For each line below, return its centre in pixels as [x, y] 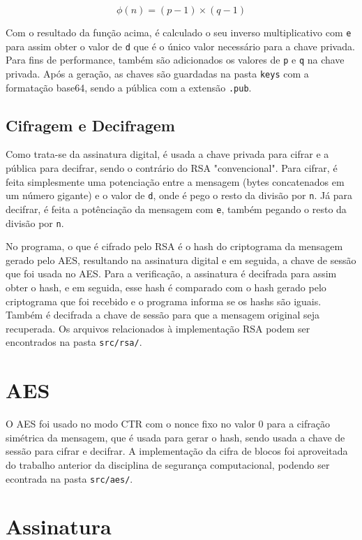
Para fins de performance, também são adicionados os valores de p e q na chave [175, 60]
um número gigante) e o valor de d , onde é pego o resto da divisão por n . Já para [179, 195]
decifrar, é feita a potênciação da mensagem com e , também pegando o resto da [176, 209]
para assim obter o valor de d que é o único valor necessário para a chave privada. [180, 46]
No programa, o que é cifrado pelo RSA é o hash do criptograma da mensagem [174, 246]
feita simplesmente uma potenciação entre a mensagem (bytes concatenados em [175, 181]
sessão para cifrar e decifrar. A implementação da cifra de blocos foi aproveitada [177, 451]
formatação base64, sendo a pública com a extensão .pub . [129, 87]
